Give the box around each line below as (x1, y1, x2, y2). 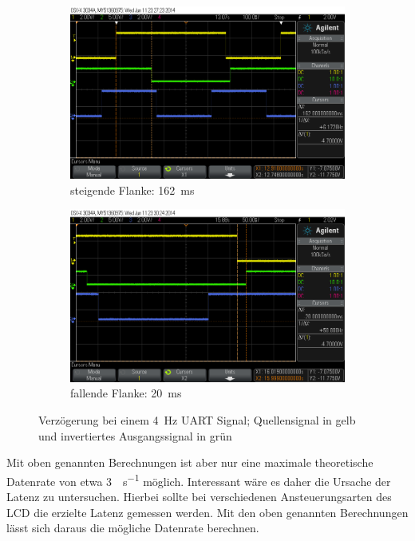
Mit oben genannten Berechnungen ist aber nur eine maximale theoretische (6, 454, 373, 471)
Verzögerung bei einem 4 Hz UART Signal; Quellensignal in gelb (38, 411, 356, 428)
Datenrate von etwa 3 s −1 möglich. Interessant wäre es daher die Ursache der (6, 470, 391, 489)
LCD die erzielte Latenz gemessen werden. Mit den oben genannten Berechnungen (6, 503, 409, 520)
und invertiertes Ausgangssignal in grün (38, 427, 232, 444)
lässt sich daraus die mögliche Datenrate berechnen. (6, 519, 259, 536)
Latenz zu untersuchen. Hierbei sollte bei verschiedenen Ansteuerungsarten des (6, 488, 392, 504)
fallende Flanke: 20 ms (70, 385, 182, 401)
